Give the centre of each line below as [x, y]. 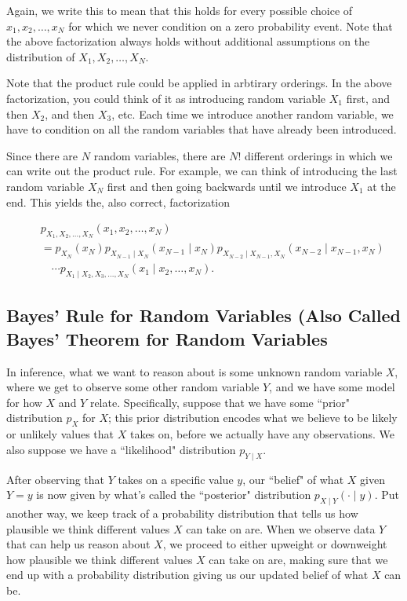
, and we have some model [332, 387]
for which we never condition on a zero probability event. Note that [231, 26]
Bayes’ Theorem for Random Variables [167, 338]
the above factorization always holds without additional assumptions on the [188, 41]
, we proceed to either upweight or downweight [275, 544]
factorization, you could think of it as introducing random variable [166, 98]
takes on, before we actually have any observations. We [262, 434]
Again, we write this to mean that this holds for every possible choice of [180, 10]
